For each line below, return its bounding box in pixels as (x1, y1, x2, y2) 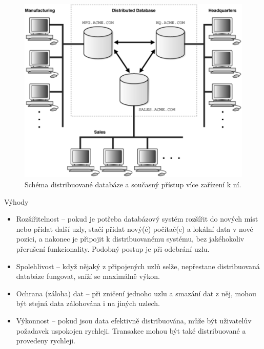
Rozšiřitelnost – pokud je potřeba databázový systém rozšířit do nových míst (16, 213, 258, 224)
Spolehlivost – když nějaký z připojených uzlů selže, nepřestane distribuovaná (16, 260, 260, 271)
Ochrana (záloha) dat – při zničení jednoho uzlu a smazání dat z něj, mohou (16, 288, 256, 298)
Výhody (4, 196, 29, 207)
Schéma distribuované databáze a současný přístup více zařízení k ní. (25, 179, 241, 189)
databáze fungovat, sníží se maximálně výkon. (16, 271, 160, 281)
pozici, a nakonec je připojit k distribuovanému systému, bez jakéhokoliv (16, 233, 245, 244)
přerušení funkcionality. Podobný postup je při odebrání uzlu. (16, 243, 210, 254)
